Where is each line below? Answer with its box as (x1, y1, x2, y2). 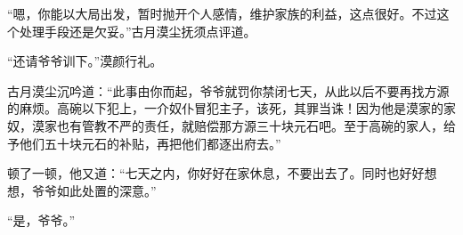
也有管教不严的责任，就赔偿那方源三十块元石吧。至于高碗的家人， (56, 116, 443, 134)
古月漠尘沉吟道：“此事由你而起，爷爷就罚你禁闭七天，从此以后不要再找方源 (7, 81, 450, 100)
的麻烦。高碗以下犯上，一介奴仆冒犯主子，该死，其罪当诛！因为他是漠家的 (7, 99, 443, 117)
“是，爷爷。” (7, 211, 76, 230)
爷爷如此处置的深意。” (31, 181, 157, 199)
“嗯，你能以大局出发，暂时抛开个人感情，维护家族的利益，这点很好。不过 (7, 4, 437, 22)
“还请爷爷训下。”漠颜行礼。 (7, 52, 163, 70)
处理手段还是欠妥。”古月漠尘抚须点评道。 (19, 21, 256, 40)
